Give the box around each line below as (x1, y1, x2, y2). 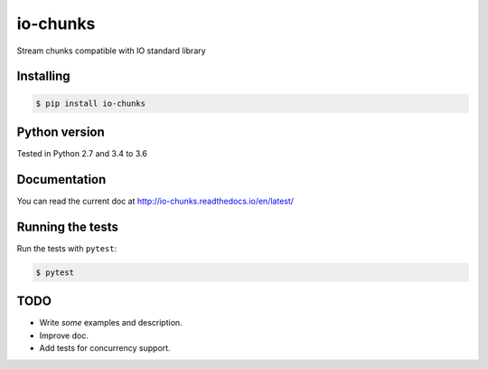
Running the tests (16, 219, 119, 234)
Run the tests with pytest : (16, 242, 117, 253)
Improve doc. (39, 330, 89, 341)
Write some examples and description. (39, 317, 183, 328)
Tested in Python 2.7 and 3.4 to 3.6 (16, 148, 148, 159)
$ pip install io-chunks (35, 98, 146, 109)
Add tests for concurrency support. (39, 343, 171, 354)
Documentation (16, 172, 107, 187)
